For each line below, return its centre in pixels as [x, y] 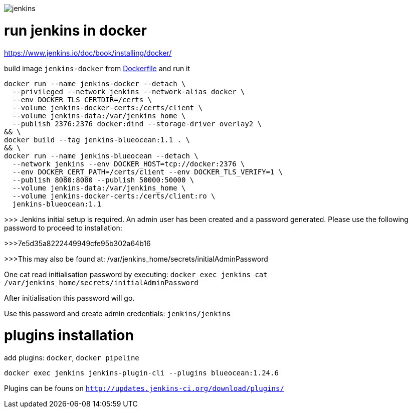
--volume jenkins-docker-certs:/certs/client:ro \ [114, 196]
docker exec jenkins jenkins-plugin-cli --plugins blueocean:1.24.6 [141, 373]
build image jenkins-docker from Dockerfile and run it [97, 68]
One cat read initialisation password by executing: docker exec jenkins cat [136, 274]
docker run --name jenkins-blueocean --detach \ [101, 156]
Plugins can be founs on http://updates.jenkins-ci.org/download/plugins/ [144, 388]
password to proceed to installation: [63, 228]
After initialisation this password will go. [69, 298]
